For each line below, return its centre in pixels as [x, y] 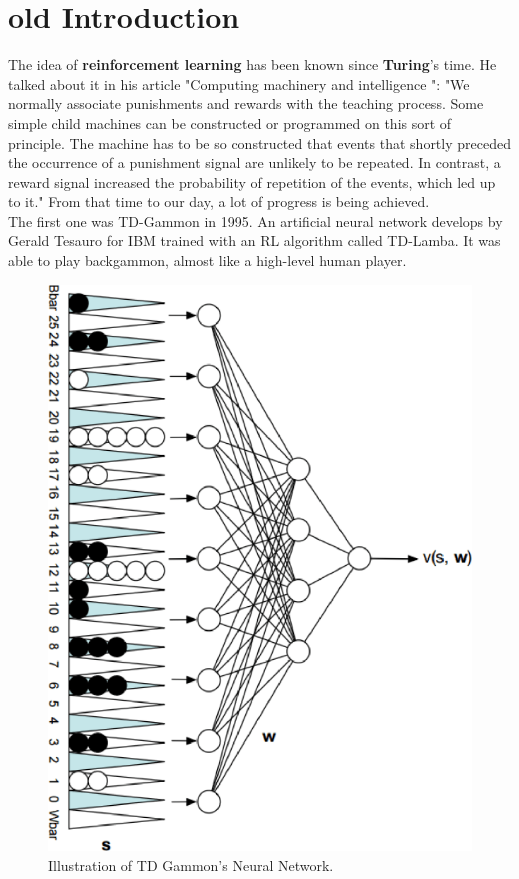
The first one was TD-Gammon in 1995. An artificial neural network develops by [255, 220]
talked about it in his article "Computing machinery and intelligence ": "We [239, 83]
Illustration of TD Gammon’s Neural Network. [191, 864]
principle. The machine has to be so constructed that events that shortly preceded [259, 142]
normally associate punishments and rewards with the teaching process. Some [246, 103]
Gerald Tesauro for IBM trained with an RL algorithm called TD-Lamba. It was [254, 240]
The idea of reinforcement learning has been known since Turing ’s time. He [252, 64]
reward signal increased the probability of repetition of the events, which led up [252, 181]
